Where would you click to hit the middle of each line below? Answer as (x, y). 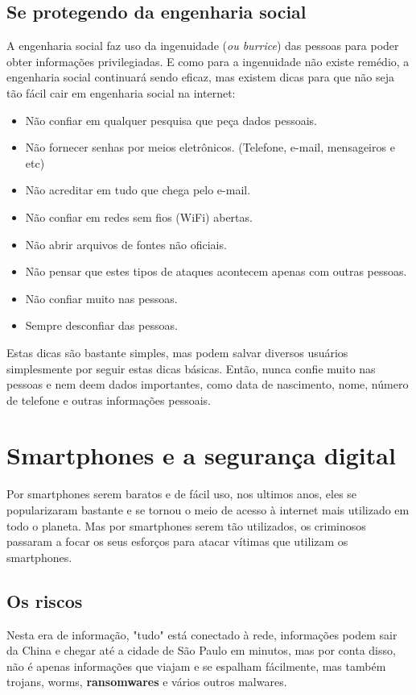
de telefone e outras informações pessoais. (109, 400)
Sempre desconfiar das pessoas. (101, 325)
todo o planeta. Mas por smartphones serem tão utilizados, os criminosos (186, 525)
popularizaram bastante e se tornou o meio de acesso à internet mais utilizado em (208, 510)
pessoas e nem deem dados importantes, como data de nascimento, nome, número (208, 384)
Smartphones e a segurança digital (201, 455)
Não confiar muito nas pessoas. (101, 298)
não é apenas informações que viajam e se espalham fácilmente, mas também (196, 666)
